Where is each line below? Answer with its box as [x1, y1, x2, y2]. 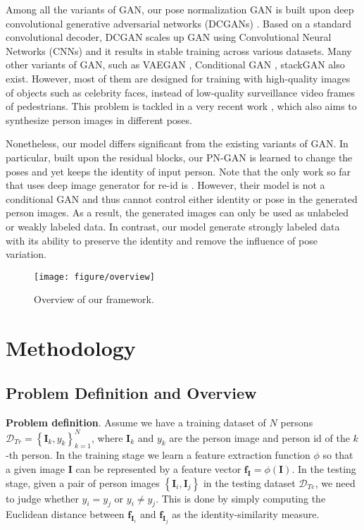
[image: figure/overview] [34, 271, 155, 282]
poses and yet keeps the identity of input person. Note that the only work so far [6, 164, 351, 178]
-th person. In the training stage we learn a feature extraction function [6, 448, 310, 462]
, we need [315, 475, 356, 490]
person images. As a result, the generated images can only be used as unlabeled [6, 205, 349, 220]
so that [322, 448, 353, 462]
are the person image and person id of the [169, 430, 350, 445]
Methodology [6, 333, 136, 362]
